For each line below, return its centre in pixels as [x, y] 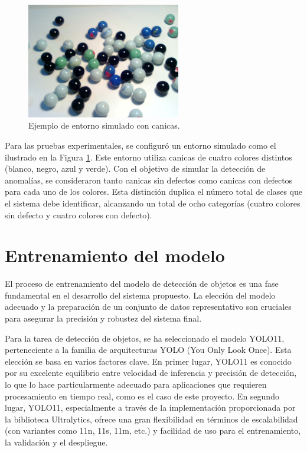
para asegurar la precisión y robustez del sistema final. [103, 318]
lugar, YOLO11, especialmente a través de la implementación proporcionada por [150, 407]
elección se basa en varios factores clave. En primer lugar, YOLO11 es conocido [148, 361]
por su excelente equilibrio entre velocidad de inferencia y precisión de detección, [151, 373]
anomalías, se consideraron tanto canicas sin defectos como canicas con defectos [149, 180]
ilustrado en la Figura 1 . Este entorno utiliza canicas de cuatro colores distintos [148, 157]
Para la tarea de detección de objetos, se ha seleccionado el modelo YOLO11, [145, 338]
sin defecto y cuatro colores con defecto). [79, 214]
